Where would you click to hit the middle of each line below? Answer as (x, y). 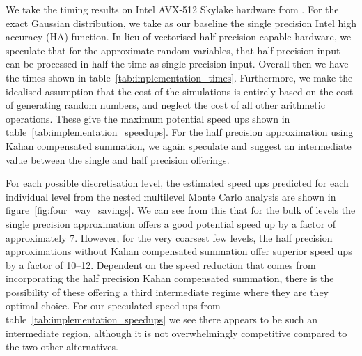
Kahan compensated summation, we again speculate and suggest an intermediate (179, 145)
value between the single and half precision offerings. (118, 159)
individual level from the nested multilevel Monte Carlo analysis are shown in (171, 196)
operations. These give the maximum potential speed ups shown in (148, 118)
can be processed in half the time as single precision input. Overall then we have (177, 64)
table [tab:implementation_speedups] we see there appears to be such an (162, 319)
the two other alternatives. (62, 347)
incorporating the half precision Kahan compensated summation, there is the (170, 278)
